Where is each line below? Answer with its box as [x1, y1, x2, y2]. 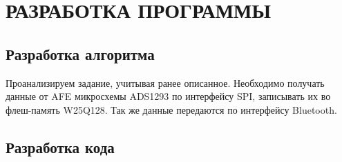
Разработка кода [6, 136, 115, 157]
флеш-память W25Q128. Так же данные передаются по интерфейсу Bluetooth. [6, 102, 337, 117]
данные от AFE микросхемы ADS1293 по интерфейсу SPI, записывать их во [6, 89, 331, 103]
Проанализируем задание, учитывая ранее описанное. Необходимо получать [6, 75, 325, 90]
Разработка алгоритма [6, 43, 155, 64]
